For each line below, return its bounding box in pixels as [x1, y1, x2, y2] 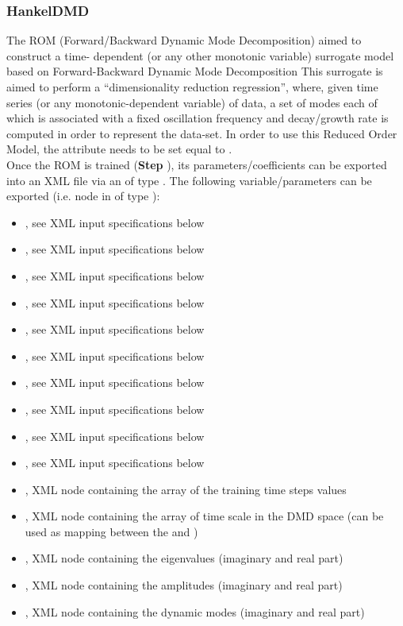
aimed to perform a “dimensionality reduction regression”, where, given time [6, 79, 378, 95]
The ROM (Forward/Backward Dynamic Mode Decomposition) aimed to [6, 32, 362, 48]
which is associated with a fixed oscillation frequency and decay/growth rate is [6, 110, 389, 126]
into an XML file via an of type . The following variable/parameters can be [6, 172, 372, 188]
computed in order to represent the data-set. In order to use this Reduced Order [6, 125, 397, 141]
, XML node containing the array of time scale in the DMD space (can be [25, 508, 384, 524]
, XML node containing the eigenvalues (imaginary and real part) [25, 550, 344, 566]
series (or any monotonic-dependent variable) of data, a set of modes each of [6, 94, 378, 110]
